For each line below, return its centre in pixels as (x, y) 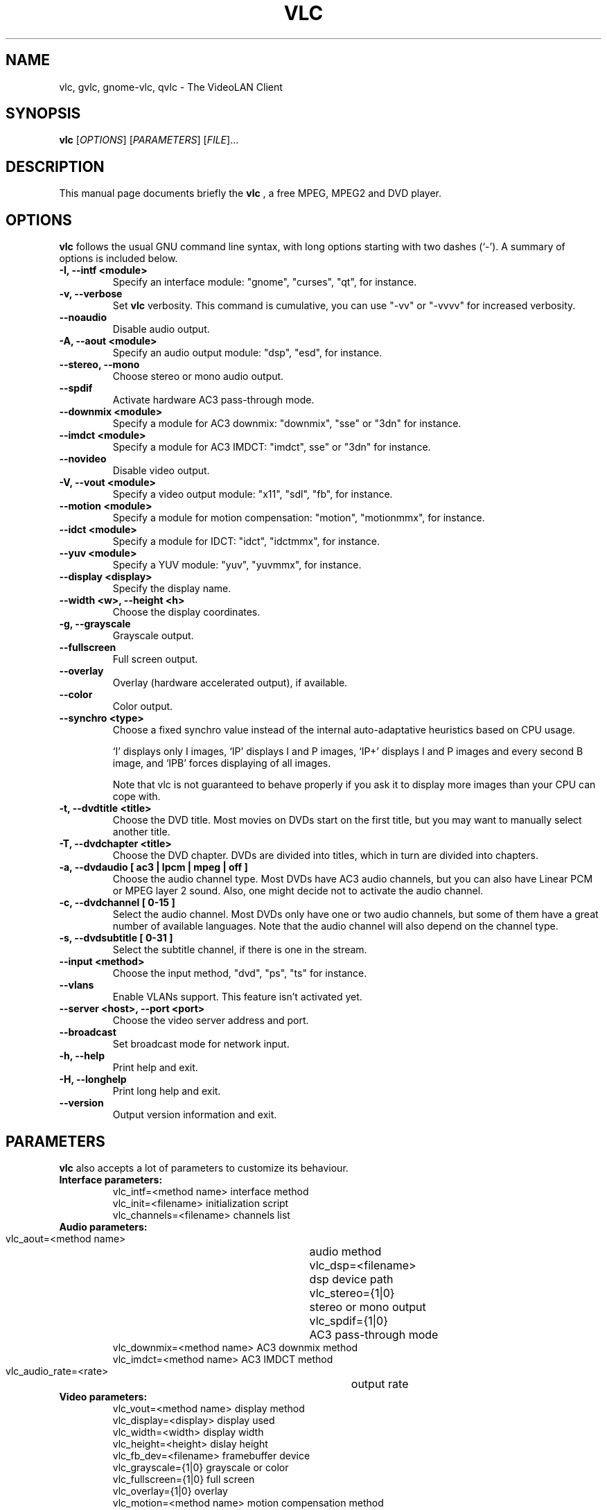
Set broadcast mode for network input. (201, 1044)
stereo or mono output (368, 1307)
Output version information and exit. (195, 1115)
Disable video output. (161, 471)
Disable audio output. (161, 329)
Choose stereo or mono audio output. (198, 376)
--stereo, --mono (99, 365)
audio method (345, 1251)
